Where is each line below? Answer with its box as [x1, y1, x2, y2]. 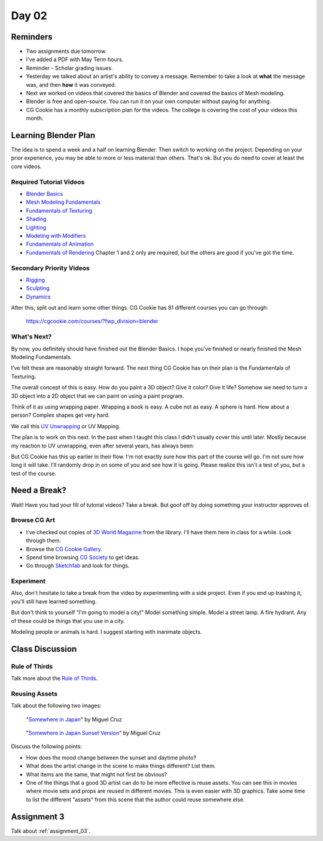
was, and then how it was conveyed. [26, 81, 117, 88]
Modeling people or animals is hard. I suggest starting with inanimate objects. [11, 628, 202, 635]
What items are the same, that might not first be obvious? [26, 770, 167, 778]
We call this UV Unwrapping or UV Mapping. [11, 422, 121, 429]
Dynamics [26, 293, 51, 300]
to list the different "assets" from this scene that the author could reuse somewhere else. [26, 795, 245, 803]
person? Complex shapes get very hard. [11, 412, 110, 419]
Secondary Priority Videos [11, 264, 90, 272]
